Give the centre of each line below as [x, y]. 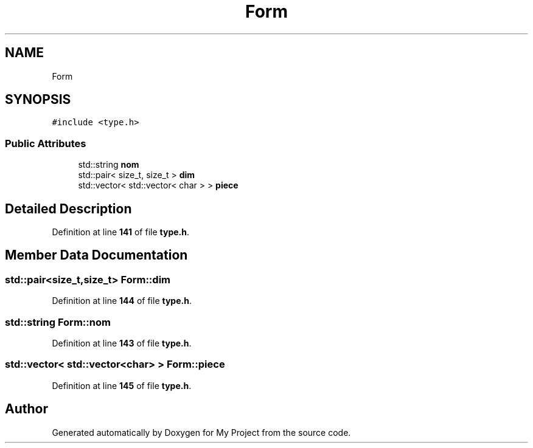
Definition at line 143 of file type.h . [122, 343]
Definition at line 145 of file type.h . [122, 385]
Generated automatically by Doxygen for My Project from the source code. [201, 432]
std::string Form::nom [58, 322]
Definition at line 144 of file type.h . [122, 301]
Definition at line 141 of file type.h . [120, 232]
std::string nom [109, 165]
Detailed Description [68, 208]
